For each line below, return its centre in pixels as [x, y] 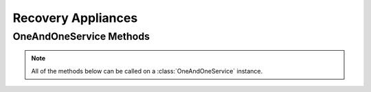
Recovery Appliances [75, 18]
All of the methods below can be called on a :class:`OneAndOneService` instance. [147, 71]
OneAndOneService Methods [81, 36]
